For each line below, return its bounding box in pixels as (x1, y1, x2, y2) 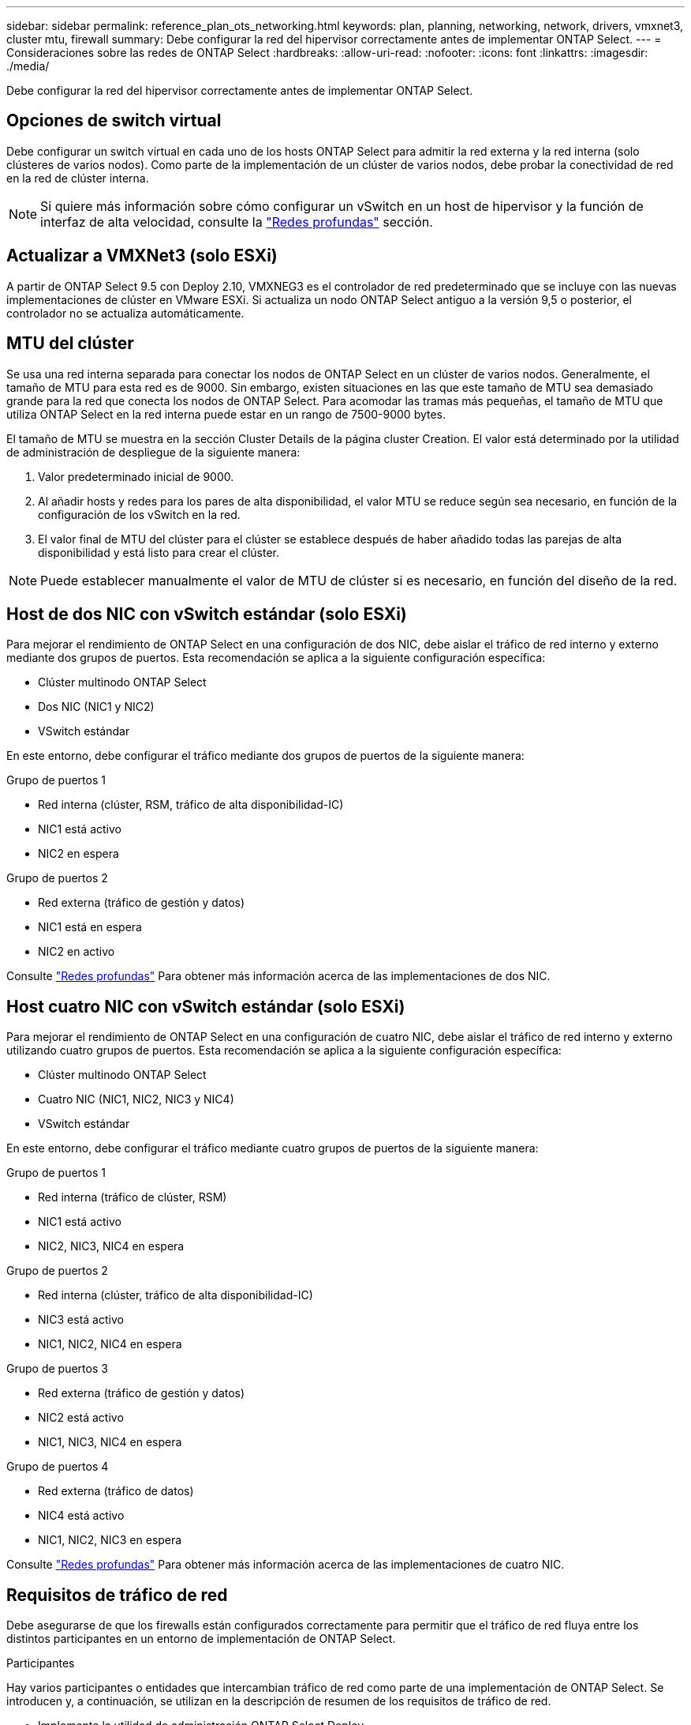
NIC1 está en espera (38, 920, 142, 934)
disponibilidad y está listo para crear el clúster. (38, 545, 280, 559)
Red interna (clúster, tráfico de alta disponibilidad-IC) (38, 1288, 313, 1302)
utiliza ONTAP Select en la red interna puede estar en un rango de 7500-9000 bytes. (6, 407, 446, 421)
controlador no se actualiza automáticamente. (6, 306, 245, 320)
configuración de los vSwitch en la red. (38, 507, 241, 521)
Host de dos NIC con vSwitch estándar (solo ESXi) (6, 603, 407, 624)
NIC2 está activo (38, 1411, 124, 1425)
